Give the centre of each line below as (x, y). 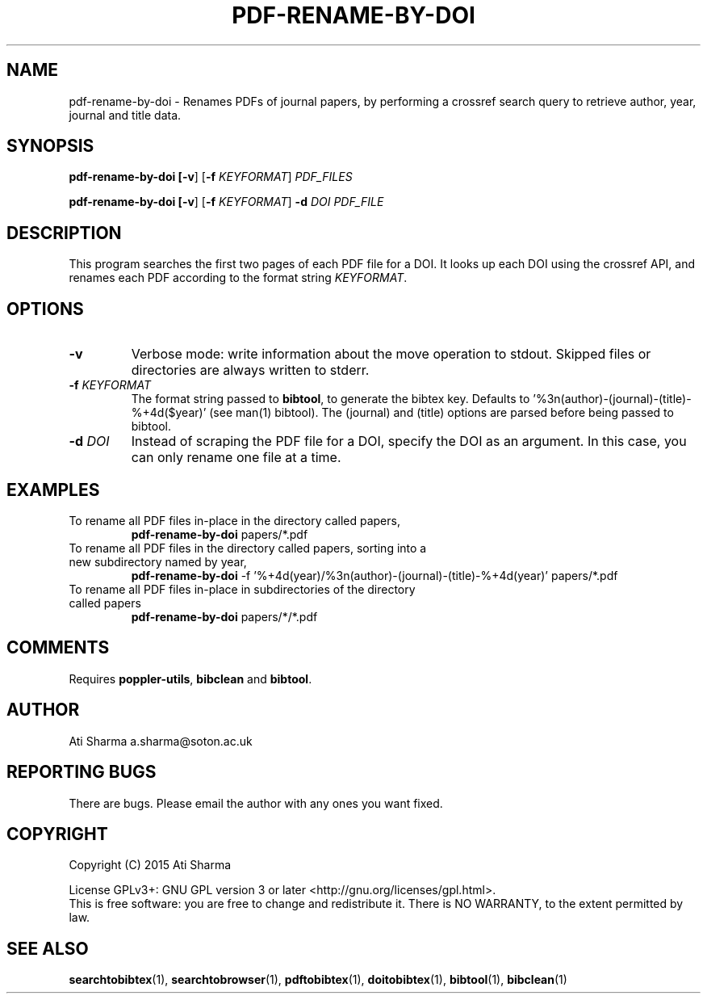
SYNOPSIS (50, 146)
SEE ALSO (48, 948)
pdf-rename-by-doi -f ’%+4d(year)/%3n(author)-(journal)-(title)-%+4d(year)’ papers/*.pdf (374, 575)
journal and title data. (125, 115)
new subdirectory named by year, (158, 561)
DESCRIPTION (64, 233)
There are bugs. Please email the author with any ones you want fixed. (256, 803)
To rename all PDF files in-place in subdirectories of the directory (242, 589)
